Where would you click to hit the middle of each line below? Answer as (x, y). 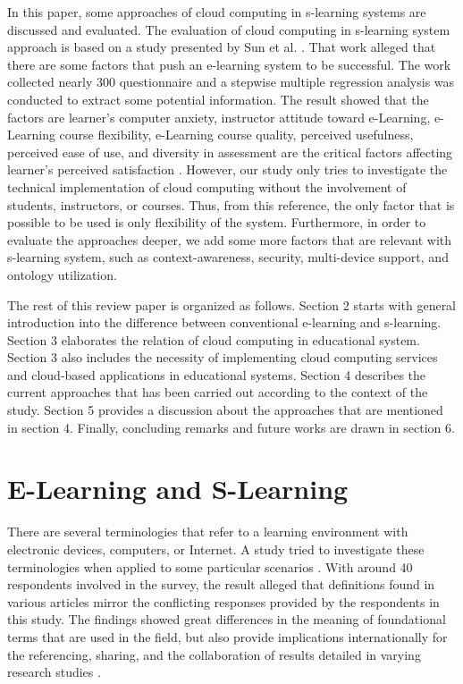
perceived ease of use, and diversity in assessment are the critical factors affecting (230, 152)
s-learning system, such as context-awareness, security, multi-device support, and (228, 257)
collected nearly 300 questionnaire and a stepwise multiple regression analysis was (231, 82)
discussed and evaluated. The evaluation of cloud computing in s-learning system (229, 29)
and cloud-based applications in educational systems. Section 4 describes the (217, 374)
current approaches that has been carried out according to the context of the (218, 392)
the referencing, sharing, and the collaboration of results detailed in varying (214, 654)
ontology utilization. (62, 274)
